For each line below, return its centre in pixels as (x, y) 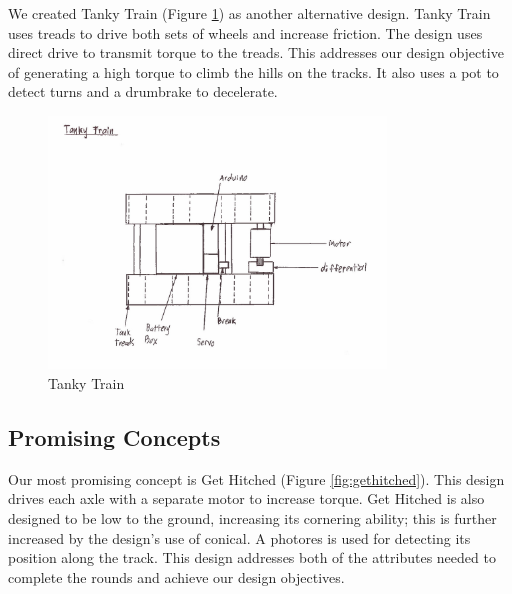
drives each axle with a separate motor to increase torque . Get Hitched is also (246, 498)
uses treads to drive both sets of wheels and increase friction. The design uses (245, 32)
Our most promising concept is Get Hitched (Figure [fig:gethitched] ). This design (256, 478)
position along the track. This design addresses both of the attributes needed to (252, 557)
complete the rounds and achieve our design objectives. (176, 576)
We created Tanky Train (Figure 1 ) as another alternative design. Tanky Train (249, 13)
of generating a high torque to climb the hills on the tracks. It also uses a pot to (253, 71)
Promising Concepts (114, 436)
